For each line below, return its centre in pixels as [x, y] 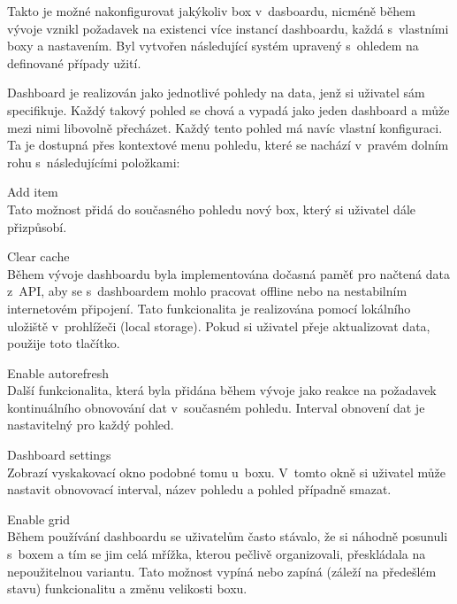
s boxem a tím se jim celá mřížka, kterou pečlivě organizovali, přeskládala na [217, 554]
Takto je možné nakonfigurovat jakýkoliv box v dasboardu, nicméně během [211, 11]
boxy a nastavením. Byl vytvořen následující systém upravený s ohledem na [213, 46]
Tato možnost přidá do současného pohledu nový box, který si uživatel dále [212, 209]
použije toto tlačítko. [64, 343]
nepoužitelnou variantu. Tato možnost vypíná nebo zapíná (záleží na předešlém [222, 571]
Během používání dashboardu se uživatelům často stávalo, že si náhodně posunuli [228, 536]
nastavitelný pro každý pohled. [91, 425]
